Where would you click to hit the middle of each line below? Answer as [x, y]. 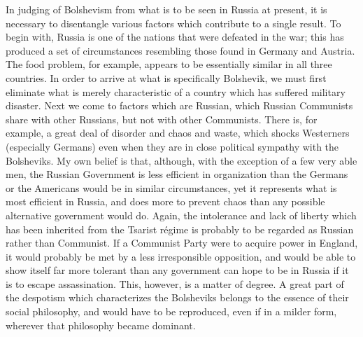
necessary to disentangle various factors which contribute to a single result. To [173, 23]
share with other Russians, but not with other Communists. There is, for [162, 119]
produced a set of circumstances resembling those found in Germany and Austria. [180, 50]
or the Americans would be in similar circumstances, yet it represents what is [171, 187]
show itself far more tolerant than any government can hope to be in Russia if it [177, 270]
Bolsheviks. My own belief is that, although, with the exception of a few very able [181, 160]
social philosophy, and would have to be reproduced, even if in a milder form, [171, 311]
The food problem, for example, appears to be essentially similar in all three [169, 64]
